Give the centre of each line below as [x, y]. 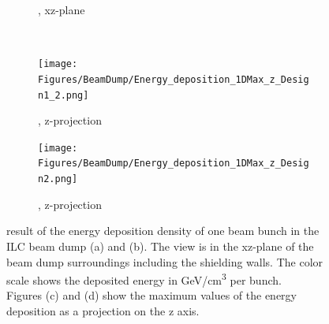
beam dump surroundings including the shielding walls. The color [165, 261]
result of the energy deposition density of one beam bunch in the [163, 231]
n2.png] [58, 179]
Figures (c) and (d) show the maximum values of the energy [151, 295]
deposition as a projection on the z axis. [103, 310]
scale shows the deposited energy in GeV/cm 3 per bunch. [144, 279]
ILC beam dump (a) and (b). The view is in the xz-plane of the [160, 246]
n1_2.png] [64, 95]
